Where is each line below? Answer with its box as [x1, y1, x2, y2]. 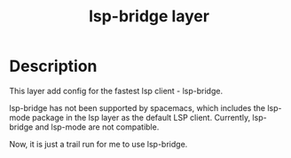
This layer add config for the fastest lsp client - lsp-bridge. [9, 85, 224, 96]
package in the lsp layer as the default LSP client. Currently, [32, 112, 251, 122]
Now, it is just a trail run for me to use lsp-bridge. [9, 138, 188, 149]
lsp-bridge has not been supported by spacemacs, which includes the [9, 102, 266, 113]
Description [9, 56, 98, 76]
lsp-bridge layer [88, 6, 210, 27]
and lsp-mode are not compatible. [35, 122, 160, 132]
